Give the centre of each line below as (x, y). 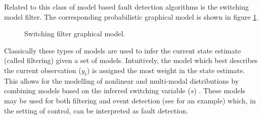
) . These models (220, 91)
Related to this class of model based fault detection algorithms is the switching (126, 7)
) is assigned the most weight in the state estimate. (166, 70)
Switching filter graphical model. (75, 34)
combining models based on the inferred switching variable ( (97, 91)
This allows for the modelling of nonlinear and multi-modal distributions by (122, 80)
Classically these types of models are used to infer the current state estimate (123, 50)
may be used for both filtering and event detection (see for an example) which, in (130, 100)
